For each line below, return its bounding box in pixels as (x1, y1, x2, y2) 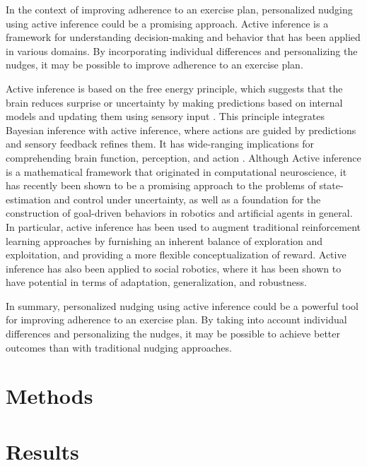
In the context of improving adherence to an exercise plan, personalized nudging (6, 2, 353, 16)
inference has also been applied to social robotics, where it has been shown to (6, 261, 342, 275)
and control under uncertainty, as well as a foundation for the (54, 191, 321, 206)
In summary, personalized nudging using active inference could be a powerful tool (6, 298, 359, 313)
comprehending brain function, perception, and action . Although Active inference (6, 150, 361, 165)
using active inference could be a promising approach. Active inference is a (6, 16, 329, 30)
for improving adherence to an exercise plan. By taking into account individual (6, 312, 347, 327)
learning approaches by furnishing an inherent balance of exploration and (6, 233, 323, 248)
